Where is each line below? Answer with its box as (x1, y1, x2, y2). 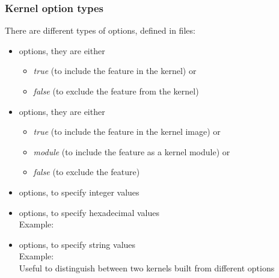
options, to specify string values (19, 238, 136, 250)
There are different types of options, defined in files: (5, 24, 195, 37)
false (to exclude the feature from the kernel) (33, 85, 199, 97)
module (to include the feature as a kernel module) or (33, 145, 230, 158)
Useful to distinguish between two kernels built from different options (19, 261, 275, 274)
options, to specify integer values (19, 185, 139, 198)
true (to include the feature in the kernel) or (33, 64, 197, 77)
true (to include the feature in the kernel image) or (33, 125, 221, 138)
